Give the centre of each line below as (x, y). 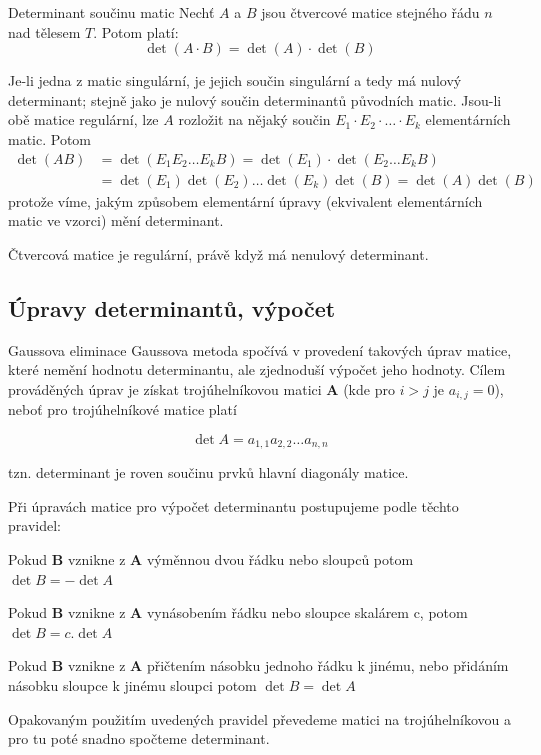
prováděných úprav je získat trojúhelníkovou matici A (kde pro (201, 388)
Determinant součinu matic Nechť (111, 12)
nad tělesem (44, 31)
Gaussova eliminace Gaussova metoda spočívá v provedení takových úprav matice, (260, 349)
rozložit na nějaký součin (254, 119)
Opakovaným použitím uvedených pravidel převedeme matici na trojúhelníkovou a (259, 718)
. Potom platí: (136, 31)
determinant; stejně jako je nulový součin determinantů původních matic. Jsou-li (255, 99)
